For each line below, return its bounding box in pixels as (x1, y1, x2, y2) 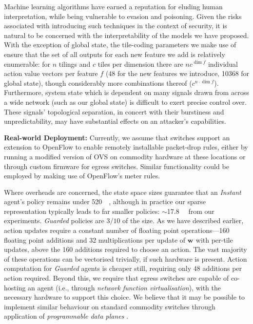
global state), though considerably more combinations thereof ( (4, 77, 192, 88)
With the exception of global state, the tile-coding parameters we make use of (4, 39, 236, 50)
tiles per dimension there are (97, 58, 183, 69)
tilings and (58, 58, 91, 69)
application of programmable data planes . (4, 311, 129, 321)
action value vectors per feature (4, 68, 98, 78)
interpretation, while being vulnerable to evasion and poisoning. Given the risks (4, 11, 242, 21)
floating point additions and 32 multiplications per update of (4, 234, 186, 245)
